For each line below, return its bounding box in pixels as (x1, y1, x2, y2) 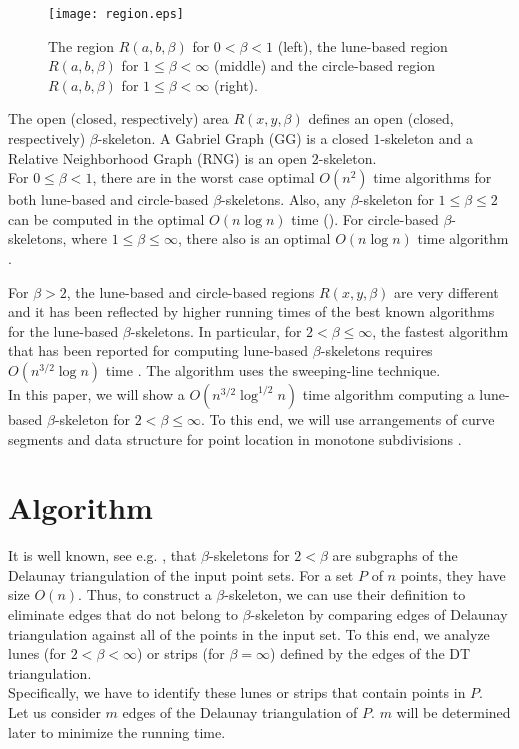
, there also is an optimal (177, 228, 331, 249)
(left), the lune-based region (277, 35, 448, 56)
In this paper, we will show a (8, 383, 185, 404)
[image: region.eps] (48, 7, 185, 21)
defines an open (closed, (308, 108, 454, 129)
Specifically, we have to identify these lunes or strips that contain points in (8, 682, 466, 703)
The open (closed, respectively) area (8, 108, 229, 129)
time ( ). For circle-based (291, 208, 439, 229)
